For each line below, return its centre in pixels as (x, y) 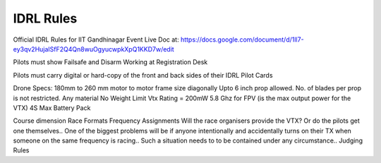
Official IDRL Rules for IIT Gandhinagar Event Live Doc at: (96, 40)
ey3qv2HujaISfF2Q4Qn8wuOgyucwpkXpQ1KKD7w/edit (93, 49)
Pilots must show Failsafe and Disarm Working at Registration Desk (110, 62)
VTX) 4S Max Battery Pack (52, 108)
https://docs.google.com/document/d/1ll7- (242, 40)
